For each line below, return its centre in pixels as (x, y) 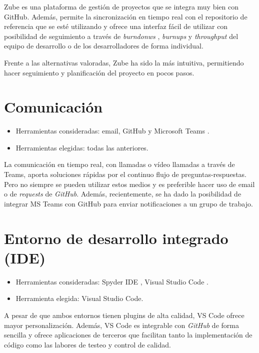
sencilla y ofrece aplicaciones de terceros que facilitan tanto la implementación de (128, 335)
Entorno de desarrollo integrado (116, 238)
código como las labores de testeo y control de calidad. (87, 344)
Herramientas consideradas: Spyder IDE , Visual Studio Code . (112, 281)
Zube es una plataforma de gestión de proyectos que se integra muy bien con (121, 6)
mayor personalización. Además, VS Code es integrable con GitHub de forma (121, 325)
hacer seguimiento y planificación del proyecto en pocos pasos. (99, 72)
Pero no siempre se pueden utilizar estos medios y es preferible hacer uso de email (129, 184)
